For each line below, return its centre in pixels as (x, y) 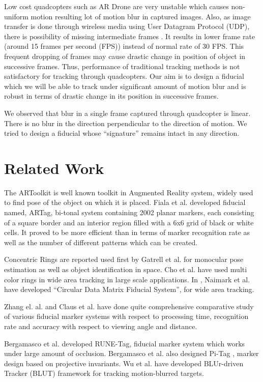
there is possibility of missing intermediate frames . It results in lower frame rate (130, 36)
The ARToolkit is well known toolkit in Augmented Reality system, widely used (129, 192)
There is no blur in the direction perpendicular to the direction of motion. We (126, 123)
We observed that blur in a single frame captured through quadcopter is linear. (127, 113)
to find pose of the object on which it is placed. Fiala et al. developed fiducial (125, 202)
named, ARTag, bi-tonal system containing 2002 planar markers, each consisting (129, 212)
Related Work (54, 168)
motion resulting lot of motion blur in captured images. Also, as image (141, 16)
